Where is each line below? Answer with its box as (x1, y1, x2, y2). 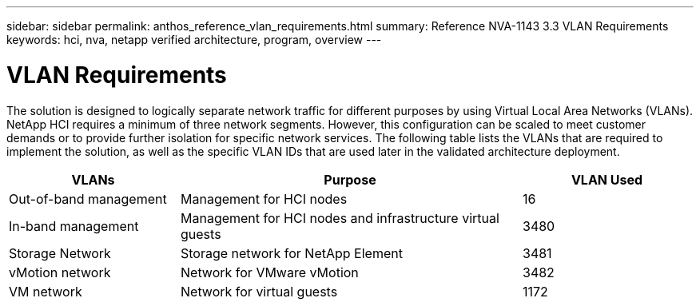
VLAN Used (571, 171, 643, 188)
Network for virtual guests (181, 283, 338, 300)
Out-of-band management (9, 190, 167, 207)
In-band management (9, 217, 139, 234)
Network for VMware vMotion (181, 264, 359, 280)
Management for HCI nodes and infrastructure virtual (181, 209, 499, 226)
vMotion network (9, 264, 111, 280)
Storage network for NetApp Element (181, 244, 403, 261)
